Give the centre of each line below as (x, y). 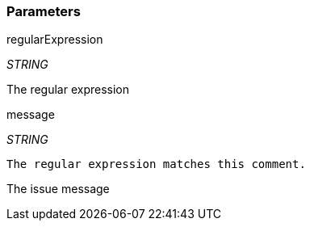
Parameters (44, 11)
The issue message (58, 189)
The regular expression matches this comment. (156, 164)
